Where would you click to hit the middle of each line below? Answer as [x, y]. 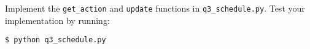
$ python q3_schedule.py [56, 40]
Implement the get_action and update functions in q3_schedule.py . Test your [155, 8]
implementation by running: [57, 20]
